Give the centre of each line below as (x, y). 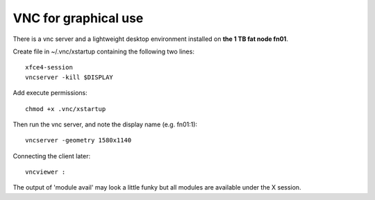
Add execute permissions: (50, 93)
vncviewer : (45, 172)
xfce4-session (49, 67)
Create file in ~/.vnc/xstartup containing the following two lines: (103, 51)
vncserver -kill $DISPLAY (69, 77)
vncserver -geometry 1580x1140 (78, 140)
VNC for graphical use (78, 18)
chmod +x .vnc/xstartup (66, 109)
